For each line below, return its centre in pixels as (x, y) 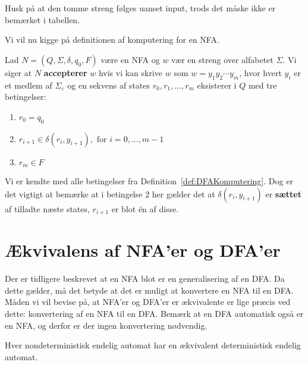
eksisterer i (217, 85)
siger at (18, 72)
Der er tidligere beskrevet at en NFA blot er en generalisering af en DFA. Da (145, 279)
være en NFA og (130, 59)
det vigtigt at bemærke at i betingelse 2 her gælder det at (110, 193)
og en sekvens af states (109, 85)
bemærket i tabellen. (43, 19)
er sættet (283, 193)
